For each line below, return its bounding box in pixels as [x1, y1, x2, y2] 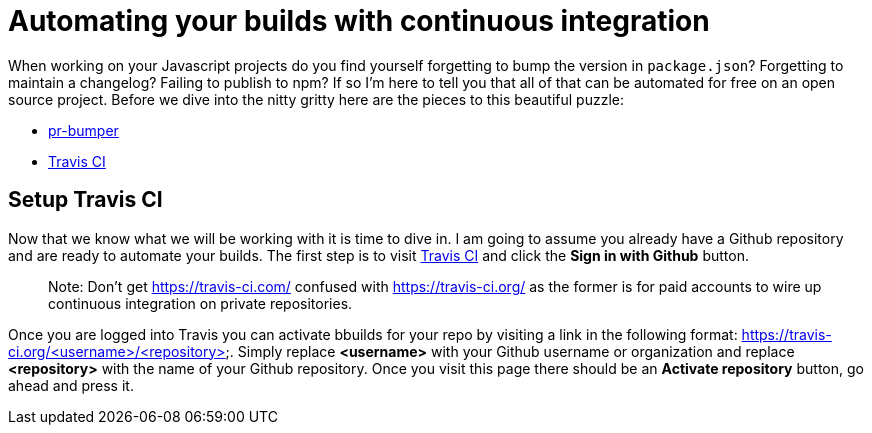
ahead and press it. [8, 376, 134, 394]
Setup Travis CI [8, 187, 163, 213]
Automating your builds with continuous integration [8, 4, 710, 38]
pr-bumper [48, 121, 119, 139]
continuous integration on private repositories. [48, 294, 353, 312]
